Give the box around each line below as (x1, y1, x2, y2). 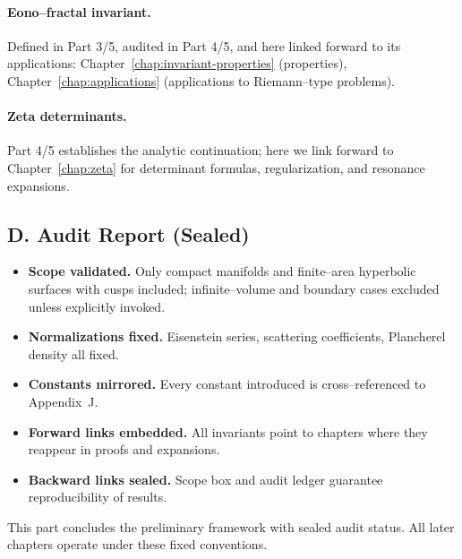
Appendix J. (28, 391, 98, 410)
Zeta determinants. (7, 107, 127, 125)
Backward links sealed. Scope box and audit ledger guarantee (28, 469, 383, 488)
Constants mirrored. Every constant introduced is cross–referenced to (28, 374, 426, 393)
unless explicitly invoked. (28, 297, 166, 315)
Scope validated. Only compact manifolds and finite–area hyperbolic (28, 262, 416, 280)
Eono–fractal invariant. (7, 2, 151, 21)
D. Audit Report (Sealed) (7, 219, 250, 247)
